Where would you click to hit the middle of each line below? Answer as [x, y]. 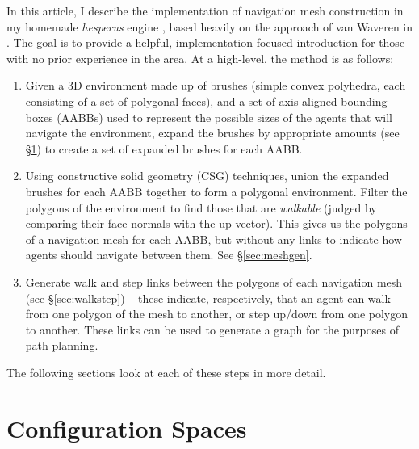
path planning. [62, 345]
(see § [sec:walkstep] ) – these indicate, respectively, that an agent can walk [208, 298]
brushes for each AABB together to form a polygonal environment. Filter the [216, 191]
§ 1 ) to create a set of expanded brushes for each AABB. [164, 148]
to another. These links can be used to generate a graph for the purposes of [212, 329]
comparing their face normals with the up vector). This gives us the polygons [216, 223]
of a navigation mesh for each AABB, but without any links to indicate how [214, 239]
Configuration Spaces [127, 428]
